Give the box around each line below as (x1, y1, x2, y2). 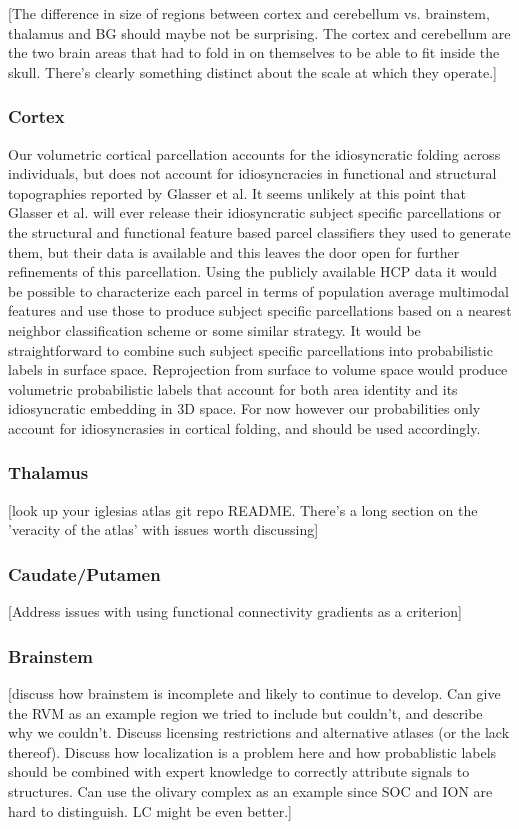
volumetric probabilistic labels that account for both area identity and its (8, 378, 458, 399)
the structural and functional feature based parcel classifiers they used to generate (8, 221, 511, 242)
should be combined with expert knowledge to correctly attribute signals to (8, 761, 470, 782)
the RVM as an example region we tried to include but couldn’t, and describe (8, 702, 483, 723)
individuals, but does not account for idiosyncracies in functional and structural (8, 163, 497, 184)
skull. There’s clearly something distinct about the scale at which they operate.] (8, 61, 497, 82)
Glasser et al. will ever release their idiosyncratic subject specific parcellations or (8, 202, 502, 223)
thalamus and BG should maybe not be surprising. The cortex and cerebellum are (8, 22, 511, 43)
